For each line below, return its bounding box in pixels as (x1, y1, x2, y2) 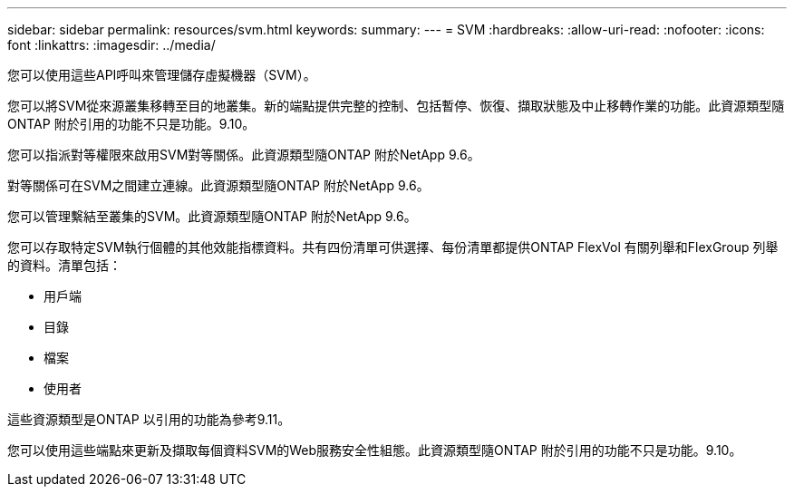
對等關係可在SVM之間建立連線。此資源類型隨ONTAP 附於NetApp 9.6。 (7, 178, 430, 193)
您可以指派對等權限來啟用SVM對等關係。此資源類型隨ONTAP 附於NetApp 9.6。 (7, 147, 480, 162)
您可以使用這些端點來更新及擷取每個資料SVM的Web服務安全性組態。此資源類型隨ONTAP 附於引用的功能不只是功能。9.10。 (7, 442, 742, 458)
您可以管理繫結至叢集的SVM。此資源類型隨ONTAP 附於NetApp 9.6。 (7, 208, 417, 224)
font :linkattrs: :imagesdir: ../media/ (7, 37, 216, 53)
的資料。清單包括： (7, 257, 121, 273)
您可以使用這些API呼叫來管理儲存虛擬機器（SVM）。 (7, 67, 316, 82)
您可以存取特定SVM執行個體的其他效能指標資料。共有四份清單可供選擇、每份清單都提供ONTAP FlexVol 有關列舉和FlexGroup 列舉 (7, 239, 779, 255)
